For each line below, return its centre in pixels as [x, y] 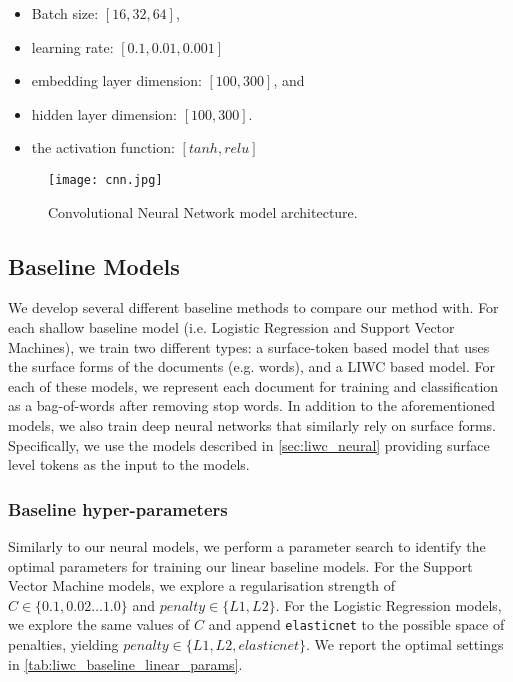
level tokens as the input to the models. [129, 464]
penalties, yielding [63, 644]
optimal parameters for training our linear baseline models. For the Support [240, 565]
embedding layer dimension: [116, 80]
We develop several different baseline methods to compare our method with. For [253, 307]
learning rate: [72, 46]
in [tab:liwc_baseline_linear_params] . [125, 663]
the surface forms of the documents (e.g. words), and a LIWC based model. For [252, 366]
